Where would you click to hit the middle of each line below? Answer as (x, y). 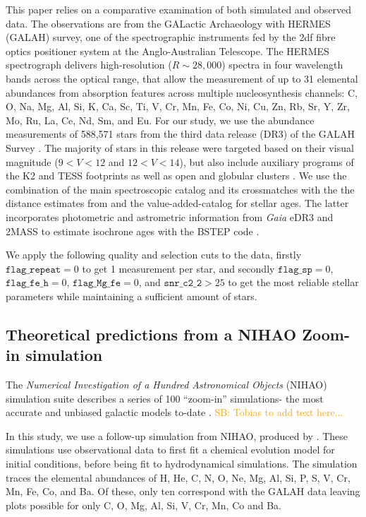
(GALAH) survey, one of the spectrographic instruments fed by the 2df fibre (171, 37)
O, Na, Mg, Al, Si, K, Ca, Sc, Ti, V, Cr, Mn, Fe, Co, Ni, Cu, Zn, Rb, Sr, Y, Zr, (178, 106)
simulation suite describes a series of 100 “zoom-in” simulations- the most (165, 398)
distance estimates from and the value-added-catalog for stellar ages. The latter (177, 203)
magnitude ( (32, 161)
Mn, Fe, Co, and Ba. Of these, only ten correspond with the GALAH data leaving (183, 491)
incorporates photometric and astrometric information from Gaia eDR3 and (170, 216)
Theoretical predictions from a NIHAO (151, 334)
